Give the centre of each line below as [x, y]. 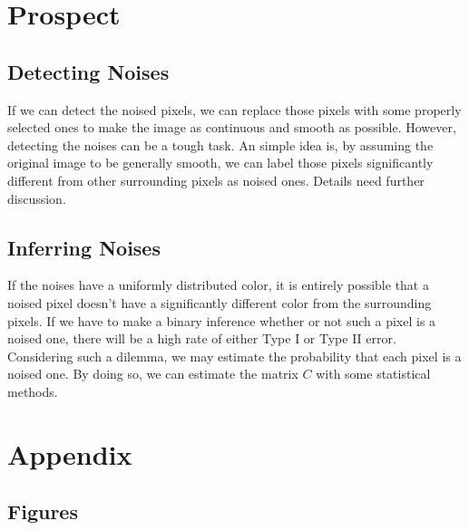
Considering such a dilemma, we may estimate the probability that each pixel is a [234, 356]
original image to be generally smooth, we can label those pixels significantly [220, 163]
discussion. [37, 198]
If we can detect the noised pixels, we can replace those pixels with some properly [234, 109]
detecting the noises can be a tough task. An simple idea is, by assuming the [220, 145]
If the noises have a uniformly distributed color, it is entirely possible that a [218, 285]
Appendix [70, 453]
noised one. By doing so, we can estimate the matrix [153, 374]
